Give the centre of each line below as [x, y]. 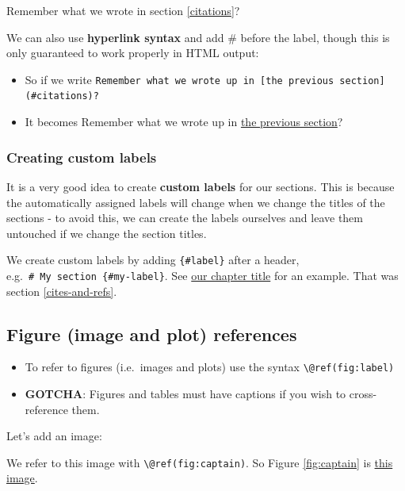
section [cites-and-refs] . [62, 291]
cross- [363, 394]
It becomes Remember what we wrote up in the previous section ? [184, 122]
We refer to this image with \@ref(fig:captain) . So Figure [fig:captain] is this [200, 462]
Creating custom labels [82, 157]
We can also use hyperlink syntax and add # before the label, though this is [198, 37]
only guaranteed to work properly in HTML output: [133, 53]
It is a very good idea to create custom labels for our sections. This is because [201, 186]
